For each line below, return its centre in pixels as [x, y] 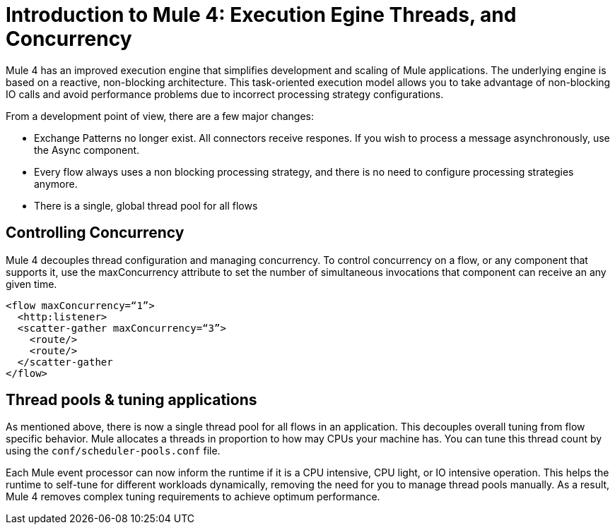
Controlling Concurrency [95, 233]
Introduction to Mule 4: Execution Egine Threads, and [261, 15]
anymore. [56, 183]
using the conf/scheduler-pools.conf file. [113, 451]
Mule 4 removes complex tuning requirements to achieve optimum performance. [193, 497]
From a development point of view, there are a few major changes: [160, 116]
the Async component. [87, 150]
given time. [31, 284]
